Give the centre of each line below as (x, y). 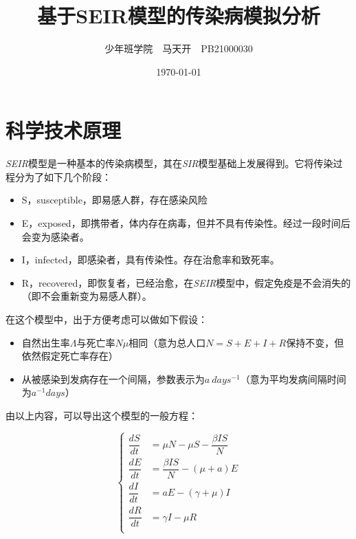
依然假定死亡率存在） (70, 356)
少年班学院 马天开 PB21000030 (179, 48)
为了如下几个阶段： (68, 176)
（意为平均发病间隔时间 (293, 378)
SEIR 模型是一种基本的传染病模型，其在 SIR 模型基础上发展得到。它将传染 (169, 163)
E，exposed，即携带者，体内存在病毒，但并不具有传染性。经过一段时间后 (186, 223)
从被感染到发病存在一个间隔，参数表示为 (113, 378)
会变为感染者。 (55, 236)
